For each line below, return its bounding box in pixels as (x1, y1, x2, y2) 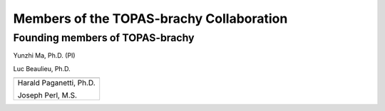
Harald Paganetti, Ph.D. (17, 78, 96, 88)
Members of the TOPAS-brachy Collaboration (13, 11, 288, 26)
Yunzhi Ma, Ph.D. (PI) (13, 51, 76, 60)
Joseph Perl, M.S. (17, 90, 78, 100)
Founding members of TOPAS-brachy (13, 31, 195, 44)
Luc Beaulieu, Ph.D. (13, 64, 71, 73)
